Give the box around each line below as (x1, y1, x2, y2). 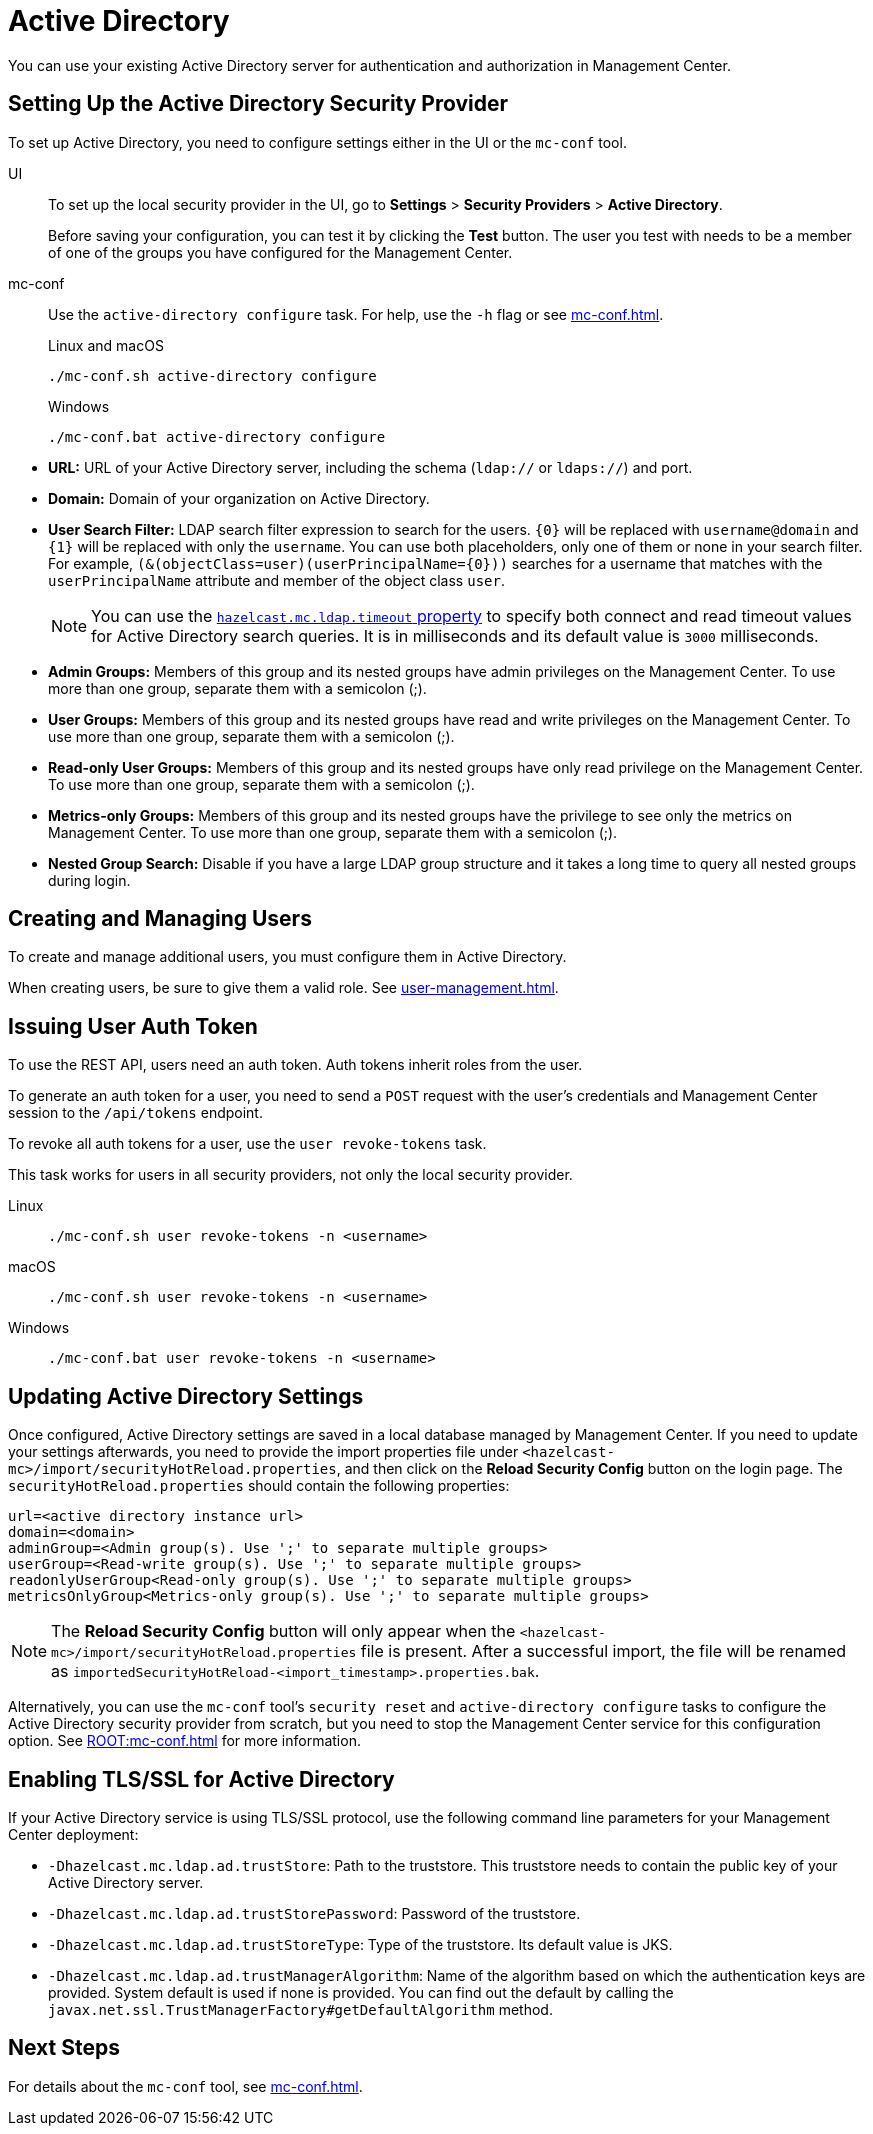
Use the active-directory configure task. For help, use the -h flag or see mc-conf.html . (48, 305, 664, 323)
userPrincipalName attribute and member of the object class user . (48, 571, 505, 589)
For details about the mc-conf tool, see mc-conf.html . (8, 2077, 363, 2095)
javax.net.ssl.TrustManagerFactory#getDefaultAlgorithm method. (48, 2000, 553, 2018)
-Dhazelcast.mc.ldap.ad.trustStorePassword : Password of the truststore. (48, 1904, 581, 1922)
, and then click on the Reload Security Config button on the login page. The (336, 1460, 843, 1478)
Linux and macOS (48, 336, 164, 354)
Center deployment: (8, 1825, 139, 1843)
